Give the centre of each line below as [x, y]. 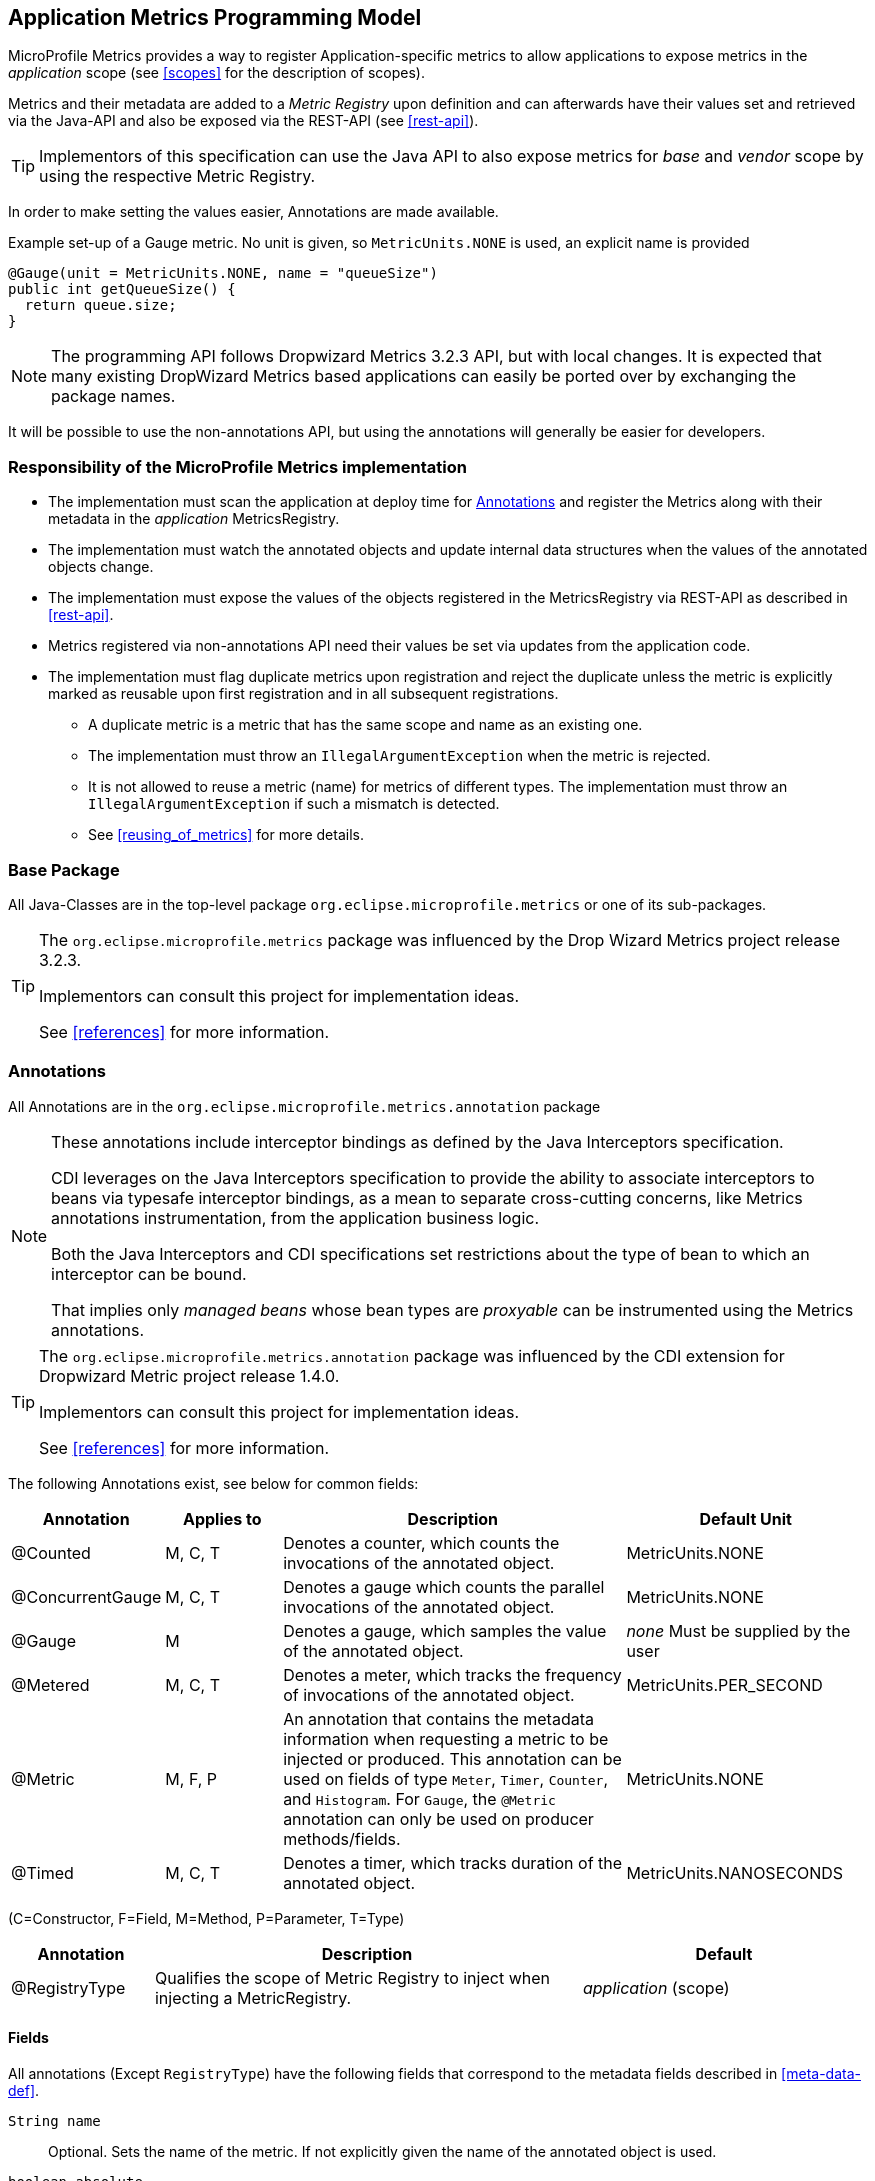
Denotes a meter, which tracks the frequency [452, 1674]
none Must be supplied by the [738, 1630]
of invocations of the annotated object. [429, 1694]
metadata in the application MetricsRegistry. [194, 519]
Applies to [222, 1518]
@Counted [51, 1552]
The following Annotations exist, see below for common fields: [213, 1483]
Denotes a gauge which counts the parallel [444, 1586]
